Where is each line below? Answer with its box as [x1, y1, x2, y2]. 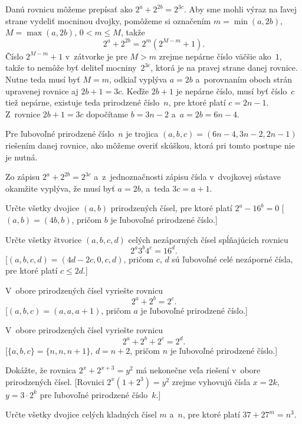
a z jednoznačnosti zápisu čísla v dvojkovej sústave [94, 170, 281, 183]
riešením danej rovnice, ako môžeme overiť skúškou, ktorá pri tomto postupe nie [5, 139, 295, 151]
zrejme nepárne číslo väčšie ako [159, 50, 271, 62]
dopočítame [86, 107, 129, 120]
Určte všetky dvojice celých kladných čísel [5, 408, 157, 420]
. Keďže [122, 84, 149, 97]
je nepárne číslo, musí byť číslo [176, 84, 287, 97]
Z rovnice [5, 107, 41, 120]
